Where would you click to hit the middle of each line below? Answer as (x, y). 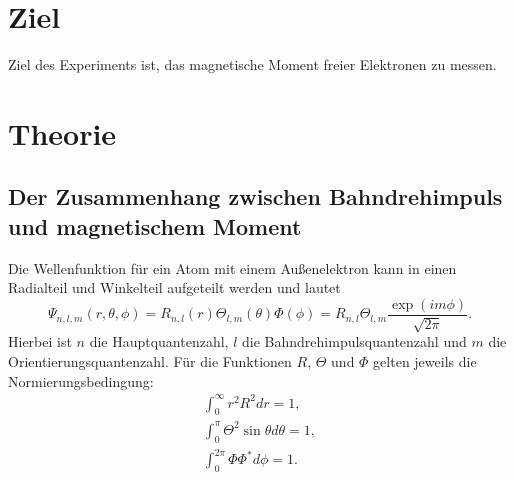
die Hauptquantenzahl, (159, 341)
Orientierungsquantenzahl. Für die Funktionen (150, 360)
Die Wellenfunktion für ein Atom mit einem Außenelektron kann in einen (232, 267)
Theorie (62, 132)
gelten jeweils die (425, 360)
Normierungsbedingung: (81, 380)
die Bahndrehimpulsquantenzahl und (354, 341)
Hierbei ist (40, 341)
